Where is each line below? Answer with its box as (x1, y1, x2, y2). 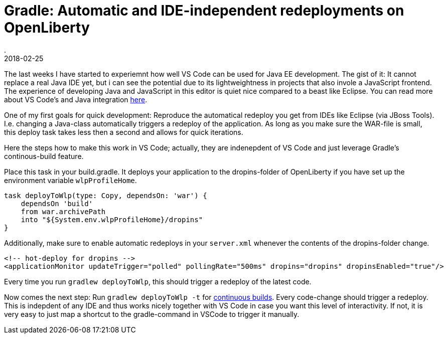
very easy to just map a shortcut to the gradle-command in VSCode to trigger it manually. (4, 309, 300, 318)
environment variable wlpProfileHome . (4, 176, 137, 185)
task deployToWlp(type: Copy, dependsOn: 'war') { (4, 191, 207, 200)
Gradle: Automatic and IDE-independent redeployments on (4, 2, 404, 19)
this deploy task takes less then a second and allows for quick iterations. (4, 127, 243, 136)
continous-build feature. (4, 151, 84, 160)
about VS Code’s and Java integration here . (4, 95, 147, 104)
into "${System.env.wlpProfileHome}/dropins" (21, 215, 203, 224)
